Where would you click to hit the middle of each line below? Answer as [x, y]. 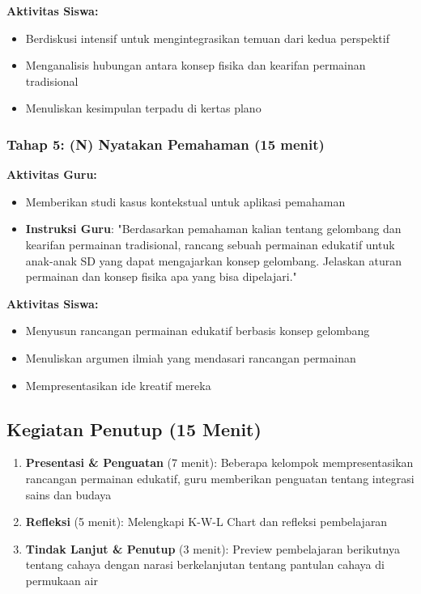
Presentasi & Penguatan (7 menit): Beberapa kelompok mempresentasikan [219, 462]
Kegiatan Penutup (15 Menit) [134, 429]
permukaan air [62, 580]
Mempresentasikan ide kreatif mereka [118, 385]
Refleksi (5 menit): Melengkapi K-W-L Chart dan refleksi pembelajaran [206, 522]
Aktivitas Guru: [52, 174]
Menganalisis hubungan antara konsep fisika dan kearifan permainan [196, 65]
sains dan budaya [68, 494]
